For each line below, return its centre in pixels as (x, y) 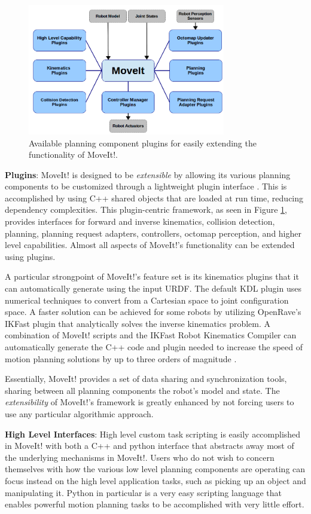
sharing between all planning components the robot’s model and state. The (142, 390)
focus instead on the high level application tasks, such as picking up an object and (155, 480)
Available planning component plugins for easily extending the (143, 143)
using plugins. (30, 256)
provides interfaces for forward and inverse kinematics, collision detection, (140, 221)
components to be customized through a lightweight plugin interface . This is (146, 186)
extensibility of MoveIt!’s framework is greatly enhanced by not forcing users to (150, 402)
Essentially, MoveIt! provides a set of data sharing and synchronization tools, (146, 379)
